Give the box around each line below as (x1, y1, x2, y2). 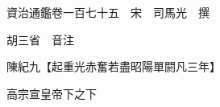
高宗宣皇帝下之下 (6, 84, 97, 101)
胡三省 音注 (6, 31, 74, 47)
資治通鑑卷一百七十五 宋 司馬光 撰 (6, 4, 210, 20)
